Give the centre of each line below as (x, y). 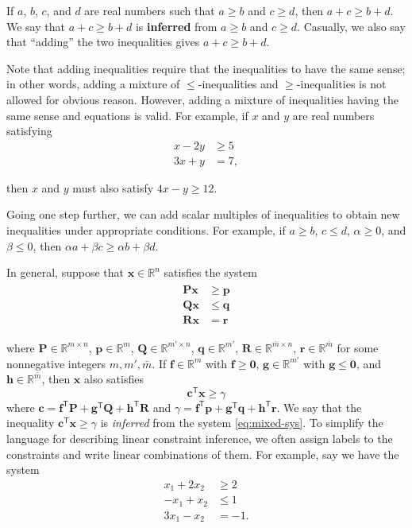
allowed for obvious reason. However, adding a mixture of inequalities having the (202, 99)
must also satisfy (113, 187)
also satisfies (114, 379)
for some (358, 347)
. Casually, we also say (351, 26)
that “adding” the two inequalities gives (103, 42)
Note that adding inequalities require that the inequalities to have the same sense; (206, 68)
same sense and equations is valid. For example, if (127, 115)
